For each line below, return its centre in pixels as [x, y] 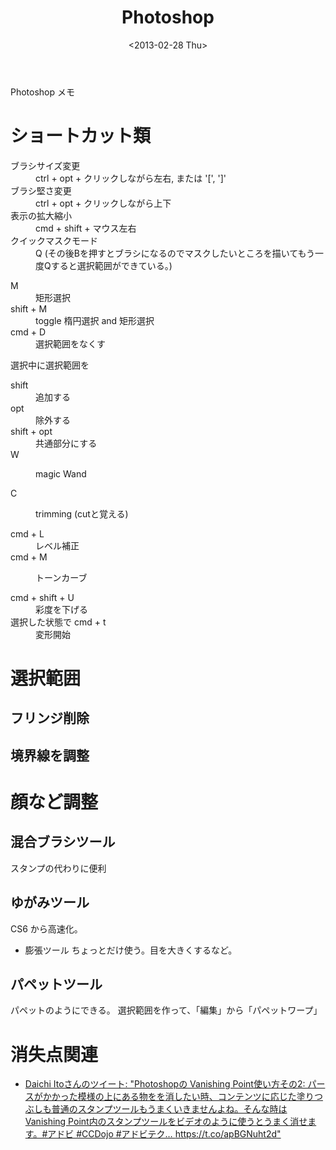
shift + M [29, 308]
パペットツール [56, 984]
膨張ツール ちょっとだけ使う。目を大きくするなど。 [131, 950]
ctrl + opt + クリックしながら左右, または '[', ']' [131, 178]
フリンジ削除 [50, 718]
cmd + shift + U [42, 597]
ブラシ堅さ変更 [41, 190]
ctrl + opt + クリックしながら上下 [103, 203]
